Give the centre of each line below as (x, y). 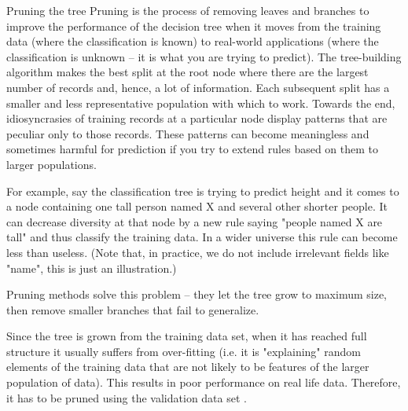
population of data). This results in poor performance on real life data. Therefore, (204, 382)
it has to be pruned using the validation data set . (127, 397)
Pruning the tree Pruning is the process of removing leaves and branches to (188, 10)
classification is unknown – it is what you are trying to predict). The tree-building (204, 56)
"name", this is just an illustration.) (92, 268)
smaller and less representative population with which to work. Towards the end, (201, 103)
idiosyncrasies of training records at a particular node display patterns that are (197, 118)
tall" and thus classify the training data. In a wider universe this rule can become (202, 237)
